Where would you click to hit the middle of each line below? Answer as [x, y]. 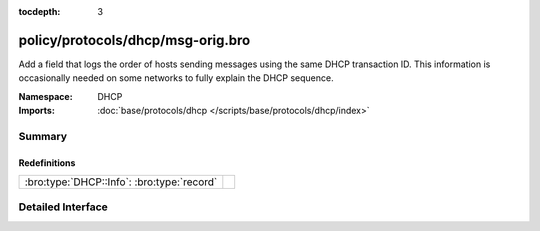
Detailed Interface [63, 207]
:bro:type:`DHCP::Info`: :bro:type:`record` [121, 182]
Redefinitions [47, 162]
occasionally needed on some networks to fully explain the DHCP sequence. [176, 78]
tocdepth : [39, 11]
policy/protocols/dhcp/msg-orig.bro [134, 40]
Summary [43, 136]
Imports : [36, 111]
